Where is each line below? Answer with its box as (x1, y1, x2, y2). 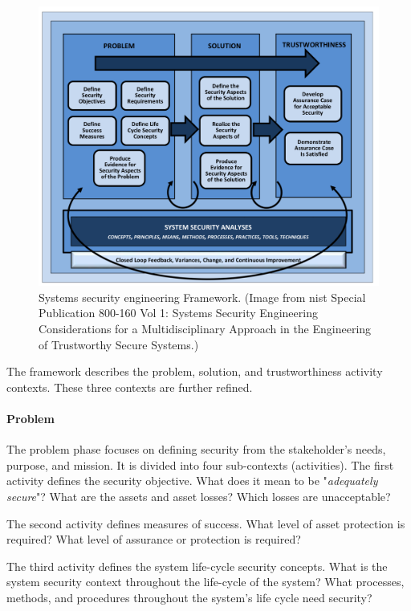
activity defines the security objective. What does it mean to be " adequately (6, 472, 378, 489)
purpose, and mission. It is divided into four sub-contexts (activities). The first (6, 456, 394, 473)
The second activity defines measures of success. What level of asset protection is (6, 515, 405, 532)
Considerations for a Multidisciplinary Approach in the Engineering (39, 320, 372, 336)
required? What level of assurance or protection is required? (6, 531, 301, 548)
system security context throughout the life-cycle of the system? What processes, (6, 573, 405, 590)
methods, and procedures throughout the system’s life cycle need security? (6, 589, 372, 605)
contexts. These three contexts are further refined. (6, 378, 253, 395)
